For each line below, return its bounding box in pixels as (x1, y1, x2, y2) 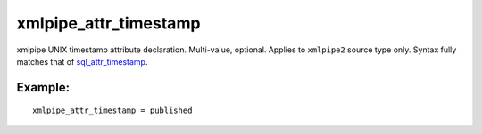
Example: (16, 80, 71, 95)
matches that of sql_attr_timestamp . (16, 56, 148, 67)
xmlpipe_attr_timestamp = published (32, 106, 193, 115)
